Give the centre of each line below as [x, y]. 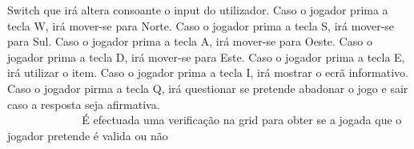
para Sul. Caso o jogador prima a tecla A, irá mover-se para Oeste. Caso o [190, 41]
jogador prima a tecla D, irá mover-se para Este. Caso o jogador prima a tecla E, [206, 56]
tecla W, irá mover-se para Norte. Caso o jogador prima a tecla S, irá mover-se [201, 25]
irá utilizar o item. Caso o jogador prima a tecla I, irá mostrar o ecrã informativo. [208, 72]
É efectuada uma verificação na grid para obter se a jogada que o [242, 120]
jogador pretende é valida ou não [88, 135]
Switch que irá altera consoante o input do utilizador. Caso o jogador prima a [198, 10]
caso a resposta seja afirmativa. [84, 104]
